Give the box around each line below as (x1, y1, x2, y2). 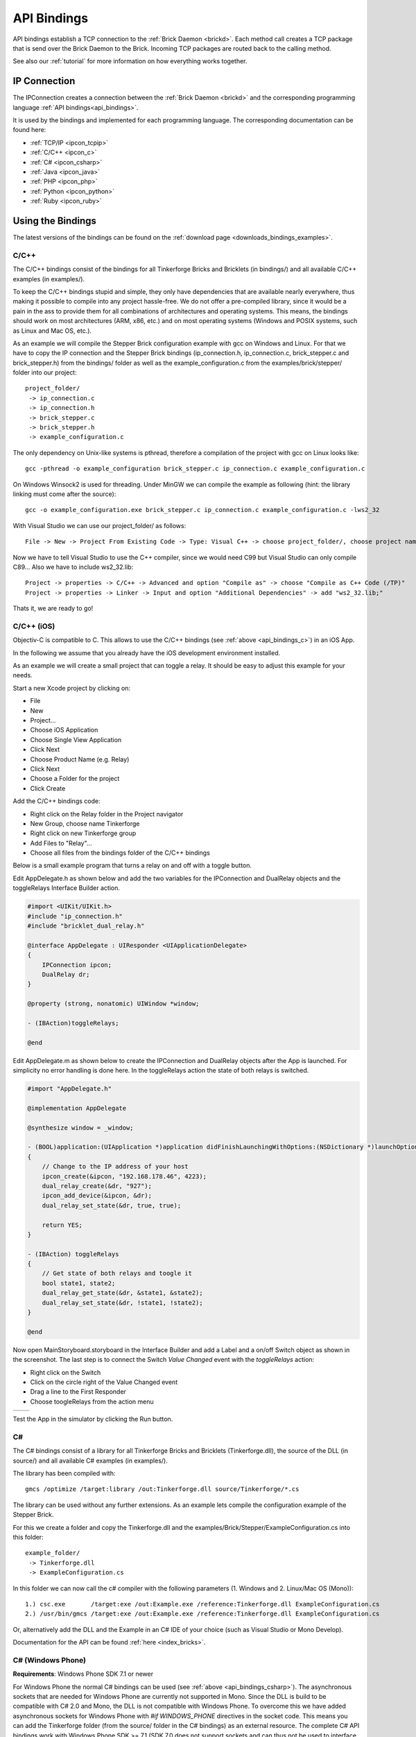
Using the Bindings (12, 215, 97, 227)
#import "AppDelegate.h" (27, 1085, 112, 1093)
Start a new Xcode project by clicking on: (12, 684, 131, 692)
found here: (12, 126, 46, 134)
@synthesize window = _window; (27, 1123, 135, 1132)
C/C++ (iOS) (12, 621, 55, 631)
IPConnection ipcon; (42, 961, 112, 969)
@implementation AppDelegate (27, 1104, 127, 1112)
